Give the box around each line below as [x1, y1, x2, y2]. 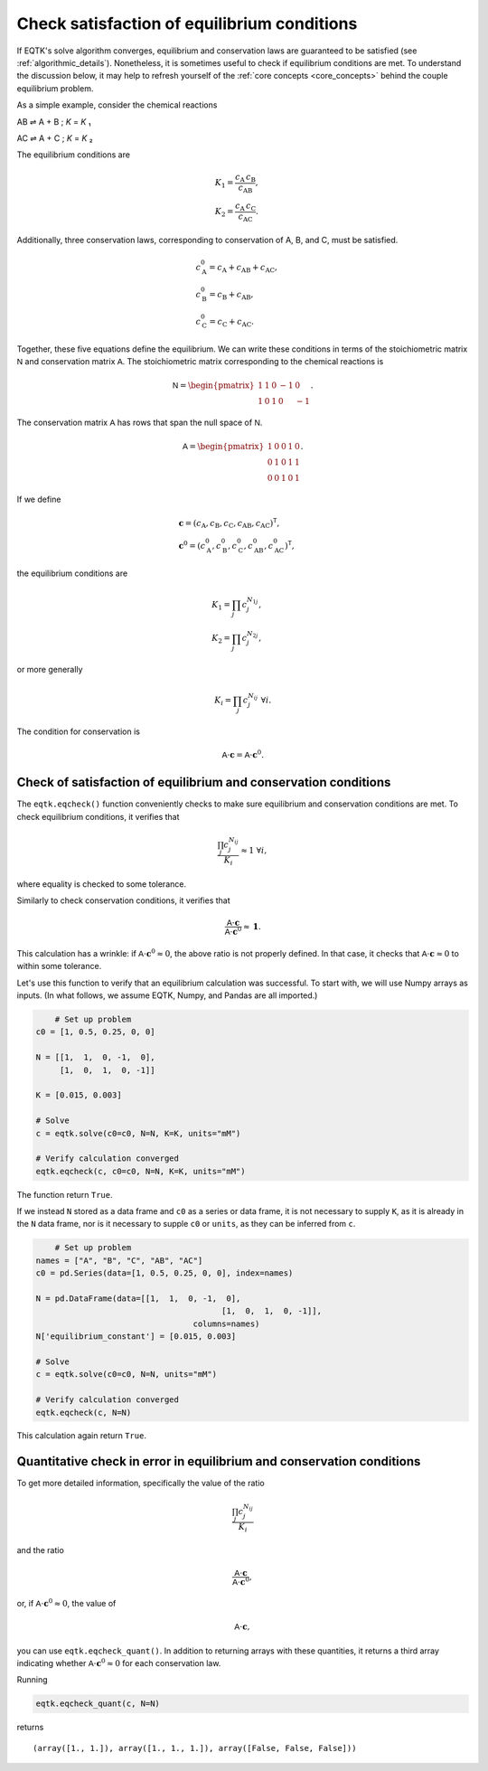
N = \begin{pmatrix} [172, 380, 255, 391]
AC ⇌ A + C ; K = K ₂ [16, 132, 94, 144]
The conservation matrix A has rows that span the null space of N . [16, 417, 263, 429]
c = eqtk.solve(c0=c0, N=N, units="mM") [35, 1370, 217, 1380]
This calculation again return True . [16, 1430, 146, 1441]
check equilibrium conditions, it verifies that [16, 811, 180, 822]
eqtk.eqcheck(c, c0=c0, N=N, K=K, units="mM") [35, 1166, 246, 1176]
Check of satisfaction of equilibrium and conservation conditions [16, 775, 391, 790]
